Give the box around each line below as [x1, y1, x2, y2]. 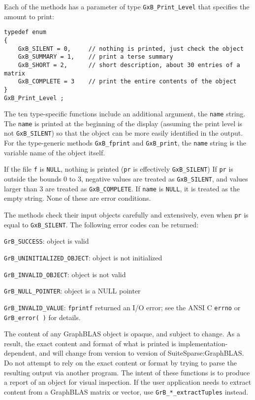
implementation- [178, 338, 228, 348]
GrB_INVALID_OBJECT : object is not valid [4, 269, 126, 279]
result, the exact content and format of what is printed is [4, 338, 176, 348]
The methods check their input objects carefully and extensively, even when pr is [4, 209, 249, 219]
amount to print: [4, 11, 54, 21]
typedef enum [4, 29, 46, 36]
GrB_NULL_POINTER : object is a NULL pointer [4, 286, 141, 296]
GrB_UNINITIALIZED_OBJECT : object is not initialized [4, 252, 162, 262]
